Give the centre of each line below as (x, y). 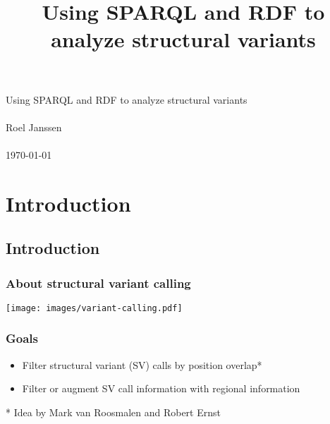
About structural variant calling (98, 283)
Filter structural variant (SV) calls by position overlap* (142, 364)
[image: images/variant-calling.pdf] (94, 308)
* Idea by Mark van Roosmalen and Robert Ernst (113, 412)
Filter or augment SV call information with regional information (161, 388)
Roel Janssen (34, 127)
